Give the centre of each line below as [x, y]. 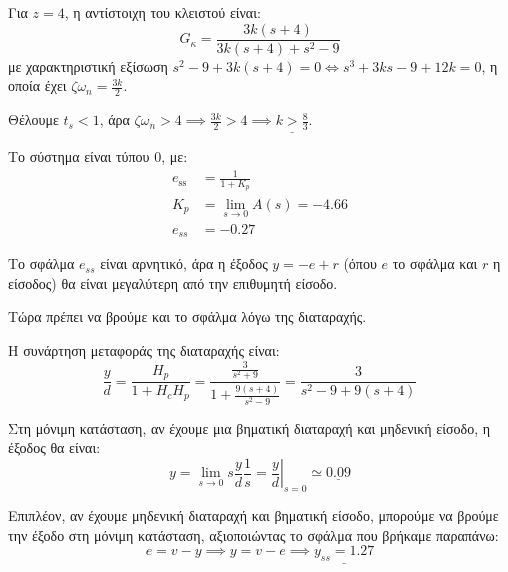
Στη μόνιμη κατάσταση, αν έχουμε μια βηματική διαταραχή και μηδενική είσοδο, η [249, 427]
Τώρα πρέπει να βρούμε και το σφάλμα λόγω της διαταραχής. [187, 316]
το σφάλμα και [435, 263]
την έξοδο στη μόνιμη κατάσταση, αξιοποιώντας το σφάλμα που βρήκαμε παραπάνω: [253, 534]
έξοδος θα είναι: [54, 447]
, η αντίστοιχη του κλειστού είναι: [162, 12]
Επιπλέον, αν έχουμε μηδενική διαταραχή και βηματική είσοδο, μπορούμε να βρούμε [253, 515]
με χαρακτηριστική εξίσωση [88, 65]
